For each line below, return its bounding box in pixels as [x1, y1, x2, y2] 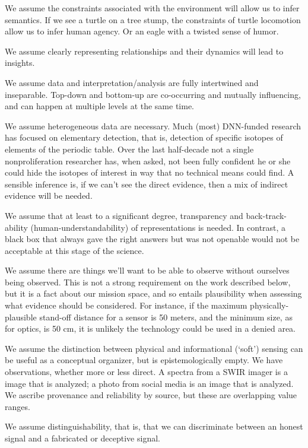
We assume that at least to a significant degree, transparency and [5, 209, 243, 221]
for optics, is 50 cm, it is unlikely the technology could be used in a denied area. [5, 322, 296, 335]
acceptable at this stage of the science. [5, 244, 144, 256]
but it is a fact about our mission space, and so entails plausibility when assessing [5, 287, 302, 300]
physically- [250, 299, 289, 312]
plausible [5, 310, 37, 323]
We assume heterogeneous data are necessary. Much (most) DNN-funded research [5, 119, 301, 132]
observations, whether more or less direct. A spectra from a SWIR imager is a [5, 366, 288, 378]
